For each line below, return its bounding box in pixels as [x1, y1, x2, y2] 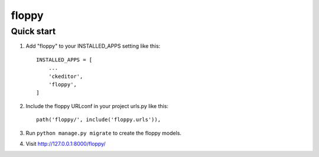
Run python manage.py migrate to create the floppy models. [25, 129, 182, 136]
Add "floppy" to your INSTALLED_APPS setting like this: [25, 42, 161, 50]
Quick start [11, 26, 56, 37]
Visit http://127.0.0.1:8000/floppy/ [25, 140, 106, 147]
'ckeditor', [48, 73, 83, 80]
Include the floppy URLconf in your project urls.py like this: [25, 102, 168, 109]
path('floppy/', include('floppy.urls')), [36, 116, 161, 123]
